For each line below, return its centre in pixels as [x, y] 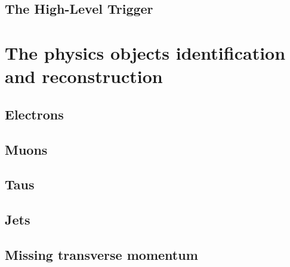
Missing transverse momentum [101, 254]
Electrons [34, 114]
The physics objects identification [145, 52]
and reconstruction [84, 76]
